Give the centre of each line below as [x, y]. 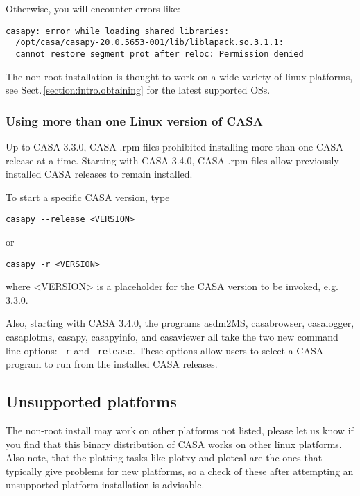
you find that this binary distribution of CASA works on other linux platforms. [174, 444]
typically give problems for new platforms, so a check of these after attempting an [180, 471]
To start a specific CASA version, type [88, 197]
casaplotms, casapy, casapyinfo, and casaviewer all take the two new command [172, 337]
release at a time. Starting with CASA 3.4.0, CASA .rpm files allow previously [172, 160]
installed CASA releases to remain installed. [99, 174]
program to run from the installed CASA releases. [112, 364]
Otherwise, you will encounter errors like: [93, 8]
